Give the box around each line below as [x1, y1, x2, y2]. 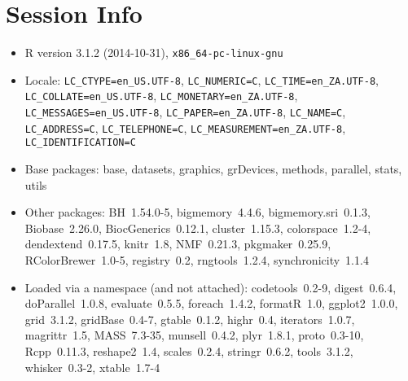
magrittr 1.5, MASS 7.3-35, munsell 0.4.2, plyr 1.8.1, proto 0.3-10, [24, 326, 364, 344]
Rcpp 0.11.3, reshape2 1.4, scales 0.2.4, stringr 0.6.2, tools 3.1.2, [24, 343, 353, 359]
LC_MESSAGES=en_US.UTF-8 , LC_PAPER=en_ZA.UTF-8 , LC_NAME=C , [24, 103, 346, 120]
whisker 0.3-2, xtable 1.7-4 [24, 358, 160, 375]
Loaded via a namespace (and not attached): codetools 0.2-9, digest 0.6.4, [24, 278, 397, 296]
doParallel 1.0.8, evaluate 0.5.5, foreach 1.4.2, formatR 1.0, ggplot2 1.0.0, [24, 295, 398, 312]
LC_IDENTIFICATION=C [24, 137, 136, 149]
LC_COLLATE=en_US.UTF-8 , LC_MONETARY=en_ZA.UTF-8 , [24, 87, 298, 104]
